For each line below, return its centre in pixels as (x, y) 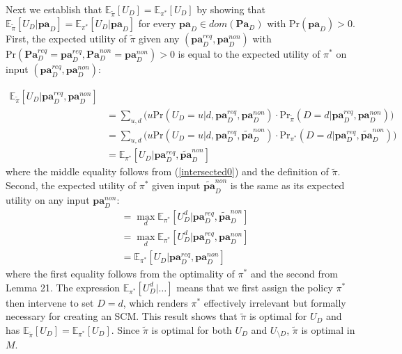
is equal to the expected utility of (249, 53)
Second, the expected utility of (71, 185)
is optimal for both (192, 329)
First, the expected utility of (66, 38)
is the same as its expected (287, 185)
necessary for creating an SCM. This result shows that (122, 316)
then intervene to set (50, 302)
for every (157, 23)
